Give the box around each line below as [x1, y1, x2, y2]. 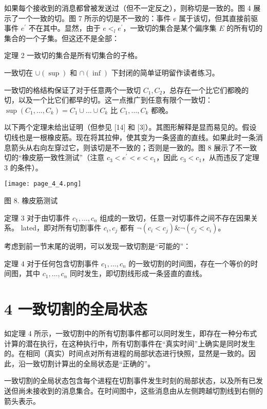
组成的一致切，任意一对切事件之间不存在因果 [100, 212, 251, 223]
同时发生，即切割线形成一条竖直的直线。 [70, 268, 207, 279]
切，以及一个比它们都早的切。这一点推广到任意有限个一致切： [4, 94, 213, 105]
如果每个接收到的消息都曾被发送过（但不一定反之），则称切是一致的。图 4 [4, 3, 251, 13]
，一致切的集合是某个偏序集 [123, 23, 217, 33]
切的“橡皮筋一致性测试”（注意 [4, 152, 105, 163]
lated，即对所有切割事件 [21, 222, 101, 233]
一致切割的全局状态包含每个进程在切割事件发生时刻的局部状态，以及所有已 [4, 375, 256, 386]
